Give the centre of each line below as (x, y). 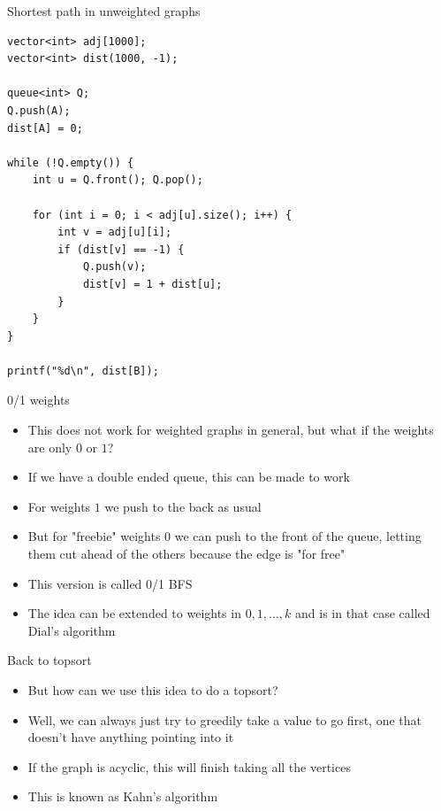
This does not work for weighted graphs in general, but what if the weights (231, 430)
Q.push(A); (39, 110)
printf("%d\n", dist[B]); (83, 371)
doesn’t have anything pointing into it (131, 737)
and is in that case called (363, 613)
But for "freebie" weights (94, 536)
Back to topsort (49, 660)
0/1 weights (38, 400)
